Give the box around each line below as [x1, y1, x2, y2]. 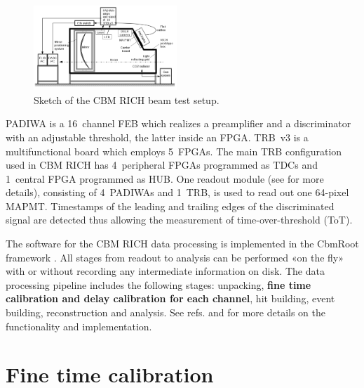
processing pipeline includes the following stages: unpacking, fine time [6, 277, 311, 292]
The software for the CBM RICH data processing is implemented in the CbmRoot [6, 236, 359, 251]
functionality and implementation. [6, 318, 152, 333]
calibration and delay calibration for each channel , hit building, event [6, 291, 335, 306]
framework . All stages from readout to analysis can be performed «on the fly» [6, 250, 344, 264]
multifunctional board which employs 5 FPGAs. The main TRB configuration [6, 143, 342, 158]
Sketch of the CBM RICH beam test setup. [34, 92, 220, 107]
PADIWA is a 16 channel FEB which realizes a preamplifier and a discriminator [6, 116, 351, 131]
